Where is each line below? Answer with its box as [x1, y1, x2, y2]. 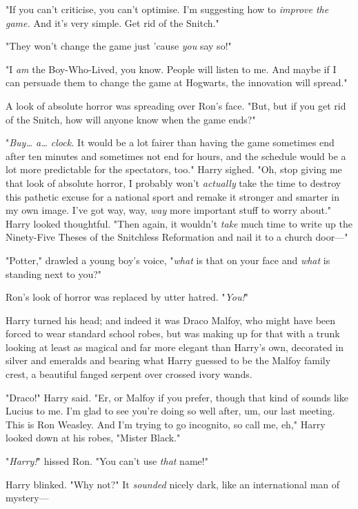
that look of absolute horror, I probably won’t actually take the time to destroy [6, 175, 341, 190]
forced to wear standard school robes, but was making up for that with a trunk [6, 326, 340, 341]
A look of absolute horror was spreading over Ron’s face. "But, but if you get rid [6, 98, 346, 112]
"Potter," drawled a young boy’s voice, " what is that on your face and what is [6, 252, 330, 267]
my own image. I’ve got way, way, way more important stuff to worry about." [6, 203, 332, 217]
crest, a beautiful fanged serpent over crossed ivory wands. [6, 367, 252, 381]
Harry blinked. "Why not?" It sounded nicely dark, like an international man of [6, 477, 340, 491]
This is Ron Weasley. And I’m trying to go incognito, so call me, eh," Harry [6, 417, 326, 431]
